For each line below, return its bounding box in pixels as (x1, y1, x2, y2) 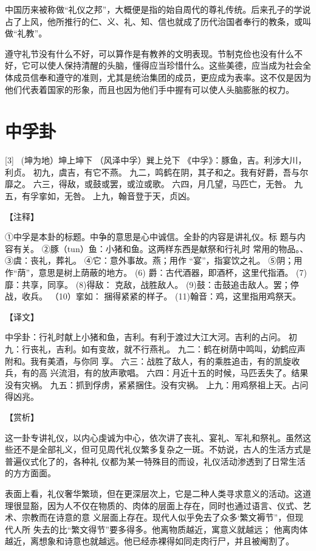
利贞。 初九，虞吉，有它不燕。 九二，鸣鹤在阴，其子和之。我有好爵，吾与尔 (5, 165, 309, 178)
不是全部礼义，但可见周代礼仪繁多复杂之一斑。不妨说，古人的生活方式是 (21, 443, 311, 456)
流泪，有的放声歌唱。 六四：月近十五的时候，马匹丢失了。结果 (58, 366, 309, 379)
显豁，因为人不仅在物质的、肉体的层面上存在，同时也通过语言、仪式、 (21, 499, 303, 512)
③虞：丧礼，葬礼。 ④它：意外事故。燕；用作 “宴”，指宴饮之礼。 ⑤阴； (5, 254, 294, 267)
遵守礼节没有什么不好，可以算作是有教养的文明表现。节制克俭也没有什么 (5, 47, 294, 60)
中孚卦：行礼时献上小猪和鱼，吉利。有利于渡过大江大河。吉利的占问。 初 (5, 330, 297, 343)
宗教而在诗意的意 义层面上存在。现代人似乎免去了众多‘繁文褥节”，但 (21, 511, 295, 524)
